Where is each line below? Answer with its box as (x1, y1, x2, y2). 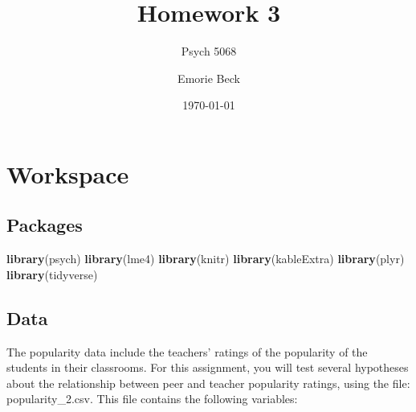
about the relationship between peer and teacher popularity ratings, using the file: (6, 374, 410, 391)
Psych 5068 (181, 43, 237, 60)
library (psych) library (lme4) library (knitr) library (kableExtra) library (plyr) (6, 250, 405, 267)
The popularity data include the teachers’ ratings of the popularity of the (6, 343, 368, 360)
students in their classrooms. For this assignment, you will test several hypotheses (6, 359, 409, 376)
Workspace (6, 157, 129, 190)
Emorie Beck (177, 69, 240, 86)
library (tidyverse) (6, 266, 98, 282)
